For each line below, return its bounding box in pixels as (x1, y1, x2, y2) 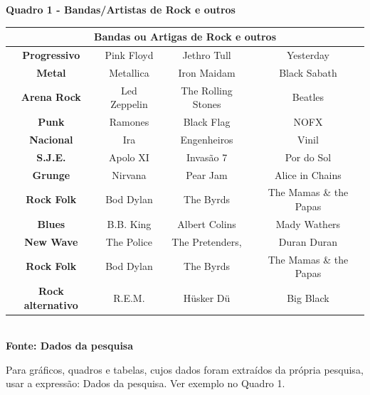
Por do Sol (285, 149, 332, 164)
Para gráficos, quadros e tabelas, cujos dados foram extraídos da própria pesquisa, (6, 362, 364, 377)
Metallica (109, 65, 149, 80)
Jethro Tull (182, 47, 231, 62)
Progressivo (22, 47, 80, 62)
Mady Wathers (275, 216, 341, 231)
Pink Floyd (105, 47, 154, 62)
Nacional (29, 131, 73, 146)
